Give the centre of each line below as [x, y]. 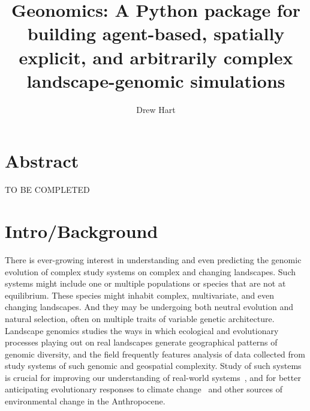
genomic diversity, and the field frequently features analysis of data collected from [155, 354]
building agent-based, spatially [156, 33]
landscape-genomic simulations [156, 80]
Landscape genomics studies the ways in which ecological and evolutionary [142, 330]
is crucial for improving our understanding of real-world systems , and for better [153, 377]
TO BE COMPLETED [47, 190]
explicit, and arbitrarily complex [156, 57]
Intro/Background [82, 231]
